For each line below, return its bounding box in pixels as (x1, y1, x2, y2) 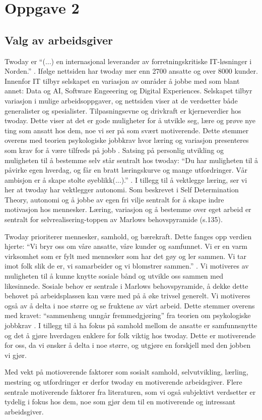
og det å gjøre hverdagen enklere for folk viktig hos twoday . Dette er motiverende (5, 330, 256, 340)
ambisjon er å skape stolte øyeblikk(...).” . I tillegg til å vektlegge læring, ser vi (5, 174, 247, 185)
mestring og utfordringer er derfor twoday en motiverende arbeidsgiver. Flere (5, 376, 242, 387)
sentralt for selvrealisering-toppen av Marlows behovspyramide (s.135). (5, 214, 223, 225)
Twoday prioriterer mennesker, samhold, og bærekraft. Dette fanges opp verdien (5, 231, 252, 241)
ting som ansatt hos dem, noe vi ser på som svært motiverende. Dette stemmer (5, 125, 249, 135)
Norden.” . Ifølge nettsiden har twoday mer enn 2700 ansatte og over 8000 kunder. (5, 66, 258, 76)
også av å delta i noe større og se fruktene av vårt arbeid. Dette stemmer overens (5, 300, 255, 310)
